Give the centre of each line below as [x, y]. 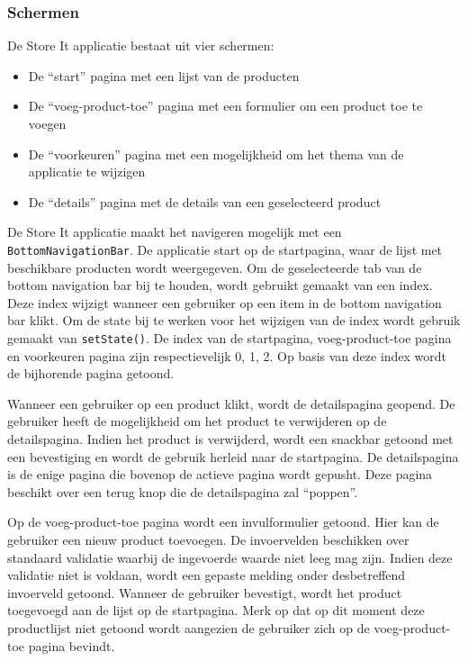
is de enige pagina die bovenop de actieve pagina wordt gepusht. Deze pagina [220, 474]
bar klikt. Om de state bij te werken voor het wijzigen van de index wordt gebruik [234, 320]
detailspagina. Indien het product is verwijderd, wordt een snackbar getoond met [230, 439]
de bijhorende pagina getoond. [91, 373]
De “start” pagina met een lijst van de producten [164, 75]
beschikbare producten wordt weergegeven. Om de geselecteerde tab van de [215, 267]
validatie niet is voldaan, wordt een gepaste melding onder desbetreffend [207, 575]
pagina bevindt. [72, 645]
